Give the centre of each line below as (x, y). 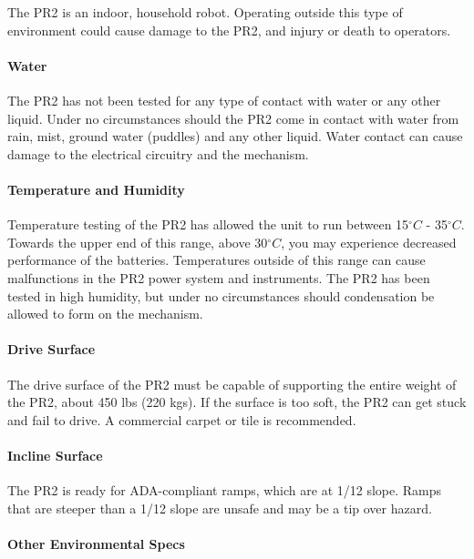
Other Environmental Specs (96, 543)
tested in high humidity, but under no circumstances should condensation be (221, 295)
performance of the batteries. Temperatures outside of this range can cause (216, 260)
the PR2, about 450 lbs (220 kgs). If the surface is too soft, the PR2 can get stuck (237, 402)
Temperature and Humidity (96, 189)
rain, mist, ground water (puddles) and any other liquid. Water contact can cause (235, 136)
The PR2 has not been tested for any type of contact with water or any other (224, 100)
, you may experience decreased (369, 242)
